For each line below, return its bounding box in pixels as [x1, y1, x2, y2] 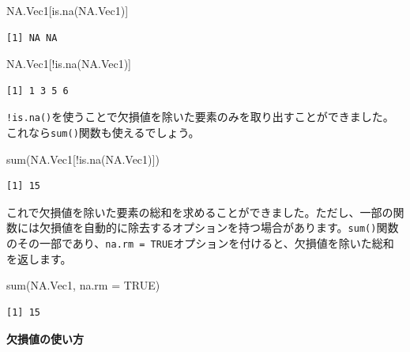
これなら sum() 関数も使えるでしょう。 [6, 124, 200, 141]
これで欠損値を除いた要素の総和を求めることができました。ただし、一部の [6, 203, 393, 220]
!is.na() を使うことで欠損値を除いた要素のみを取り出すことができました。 [6, 108, 394, 125]
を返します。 [6, 250, 72, 267]
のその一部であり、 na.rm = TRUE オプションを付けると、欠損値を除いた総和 [6, 235, 394, 252]
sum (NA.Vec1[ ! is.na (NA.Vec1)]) [6, 150, 160, 167]
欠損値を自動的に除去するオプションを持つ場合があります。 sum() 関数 [39, 219, 399, 236]
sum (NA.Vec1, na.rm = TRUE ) [6, 277, 160, 293]
